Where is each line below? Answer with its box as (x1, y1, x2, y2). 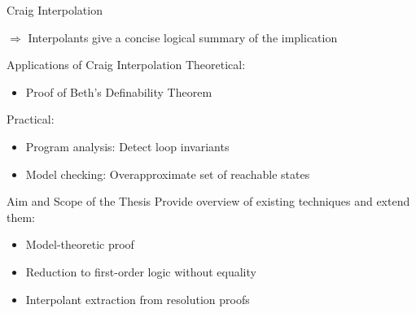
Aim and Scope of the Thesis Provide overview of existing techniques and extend (7, 193, 410, 210)
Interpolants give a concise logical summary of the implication (28, 28, 338, 46)
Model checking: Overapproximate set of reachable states (25, 165, 310, 182)
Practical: (7, 111, 55, 128)
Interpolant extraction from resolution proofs (25, 290, 250, 307)
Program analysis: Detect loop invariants (25, 137, 230, 154)
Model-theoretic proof (25, 236, 134, 253)
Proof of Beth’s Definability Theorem (25, 83, 212, 100)
